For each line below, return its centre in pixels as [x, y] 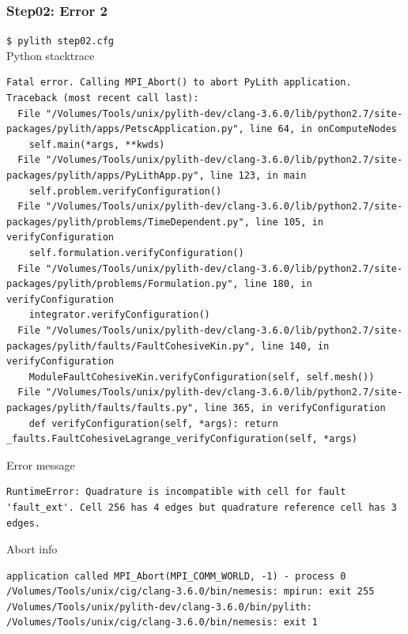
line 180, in [278, 284]
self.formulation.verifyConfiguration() [136, 253]
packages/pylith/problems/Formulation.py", [123, 284]
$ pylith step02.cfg [60, 42]
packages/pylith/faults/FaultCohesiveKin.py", [131, 346]
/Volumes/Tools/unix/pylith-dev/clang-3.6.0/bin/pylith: [159, 607]
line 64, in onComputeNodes [323, 129]
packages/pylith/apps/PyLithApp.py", [106, 176]
